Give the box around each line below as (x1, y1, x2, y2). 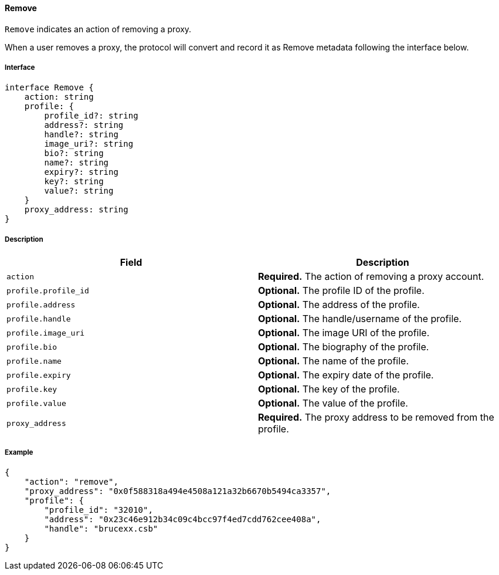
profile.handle (6, 314, 71, 323)
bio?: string (44, 148, 104, 158)
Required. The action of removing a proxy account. (258, 270, 484, 283)
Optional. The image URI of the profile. (258, 327, 430, 339)
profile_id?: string (44, 111, 138, 121)
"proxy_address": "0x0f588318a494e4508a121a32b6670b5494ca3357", (24, 486, 331, 496)
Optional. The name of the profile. (258, 355, 409, 367)
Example (5, 448, 33, 456)
